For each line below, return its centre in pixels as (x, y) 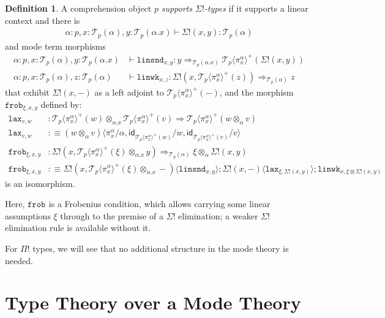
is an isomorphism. (40, 183)
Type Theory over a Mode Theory (153, 302)
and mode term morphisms (55, 46)
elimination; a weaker (218, 215)
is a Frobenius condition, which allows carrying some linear (159, 204)
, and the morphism (256, 92)
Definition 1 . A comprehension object (78, 8)
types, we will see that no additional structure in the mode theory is (161, 248)
